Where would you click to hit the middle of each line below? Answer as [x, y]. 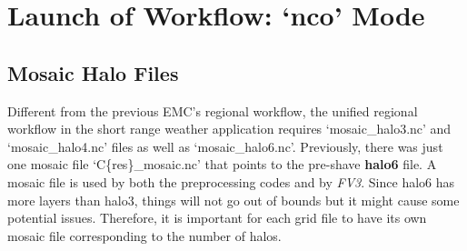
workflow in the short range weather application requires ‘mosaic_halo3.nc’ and [229, 129]
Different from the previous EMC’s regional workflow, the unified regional [213, 110]
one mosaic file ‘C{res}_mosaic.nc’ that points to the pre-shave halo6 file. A [222, 164]
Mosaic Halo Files [93, 72]
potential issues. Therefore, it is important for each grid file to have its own [217, 218]
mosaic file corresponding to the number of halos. [144, 235]
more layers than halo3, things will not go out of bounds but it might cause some [233, 200]
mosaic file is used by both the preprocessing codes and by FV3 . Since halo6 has [231, 181]
